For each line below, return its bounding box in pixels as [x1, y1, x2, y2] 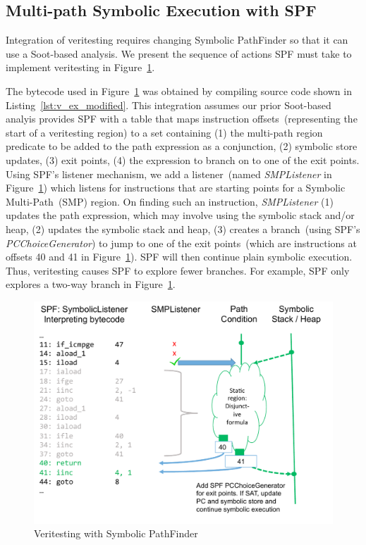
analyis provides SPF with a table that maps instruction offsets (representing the [6, 111, 358, 126]
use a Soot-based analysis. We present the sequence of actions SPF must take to [6, 46, 352, 61]
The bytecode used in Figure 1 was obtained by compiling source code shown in [6, 83, 352, 98]
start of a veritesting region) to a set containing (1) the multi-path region [6, 125, 323, 139]
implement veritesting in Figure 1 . [6, 60, 155, 75]
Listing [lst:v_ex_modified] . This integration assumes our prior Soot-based [6, 97, 331, 112]
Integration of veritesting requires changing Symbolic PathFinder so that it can [6, 32, 348, 47]
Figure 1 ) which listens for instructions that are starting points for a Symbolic [6, 180, 346, 195]
